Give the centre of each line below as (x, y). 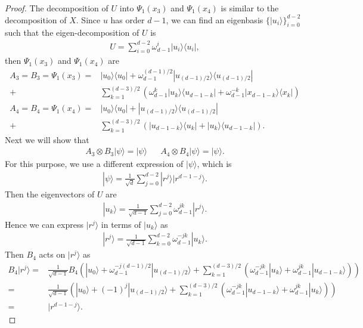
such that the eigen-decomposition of (72, 33)
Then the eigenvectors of (50, 194)
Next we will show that (47, 139)
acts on (52, 254)
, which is (214, 164)
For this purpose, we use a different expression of (94, 164)
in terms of (121, 224)
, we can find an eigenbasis (215, 19)
